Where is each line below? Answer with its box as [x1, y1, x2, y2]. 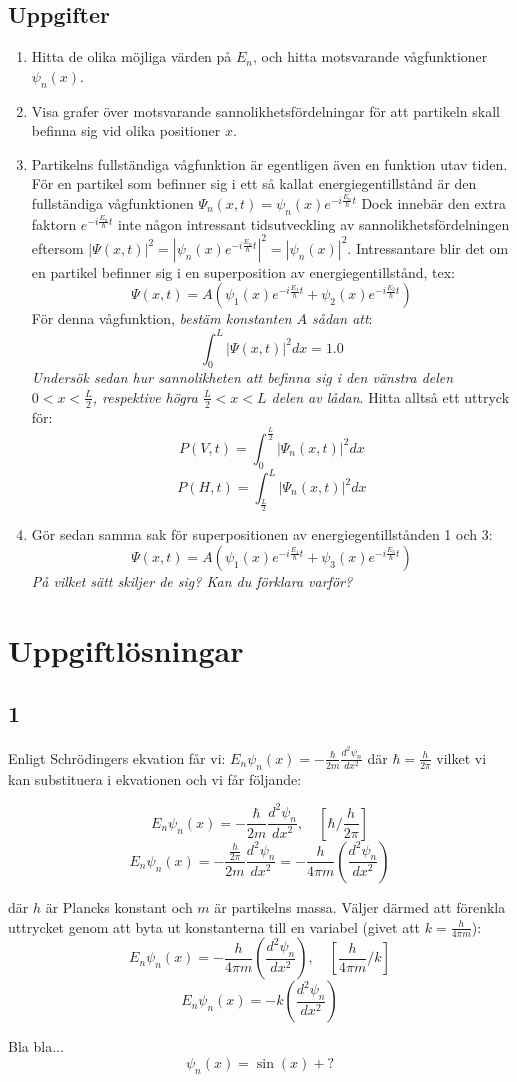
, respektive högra [92, 386, 199, 407]
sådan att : [312, 308, 373, 329]
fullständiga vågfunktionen [31, 192, 194, 213]
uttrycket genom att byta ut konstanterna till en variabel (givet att [8, 916, 421, 937]
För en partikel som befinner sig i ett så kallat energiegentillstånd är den [31, 173, 477, 194]
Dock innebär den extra [361, 192, 506, 213]
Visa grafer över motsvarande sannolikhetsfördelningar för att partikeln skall [31, 100, 500, 121]
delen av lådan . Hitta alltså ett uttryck [271, 386, 510, 407]
